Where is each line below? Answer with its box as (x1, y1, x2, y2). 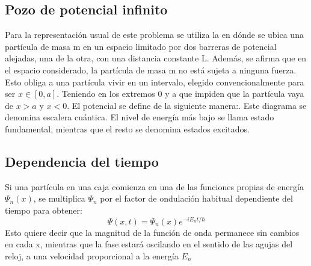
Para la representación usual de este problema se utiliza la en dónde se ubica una (5, 28, 304, 41)
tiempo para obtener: (5, 203, 82, 216)
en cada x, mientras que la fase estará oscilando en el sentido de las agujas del (5, 238, 293, 250)
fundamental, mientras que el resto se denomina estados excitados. (5, 122, 250, 135)
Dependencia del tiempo (5, 152, 159, 170)
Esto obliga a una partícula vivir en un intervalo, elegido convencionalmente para (5, 75, 304, 88)
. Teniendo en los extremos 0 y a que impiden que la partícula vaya (57, 87, 304, 100)
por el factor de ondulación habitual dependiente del (100, 192, 293, 205)
